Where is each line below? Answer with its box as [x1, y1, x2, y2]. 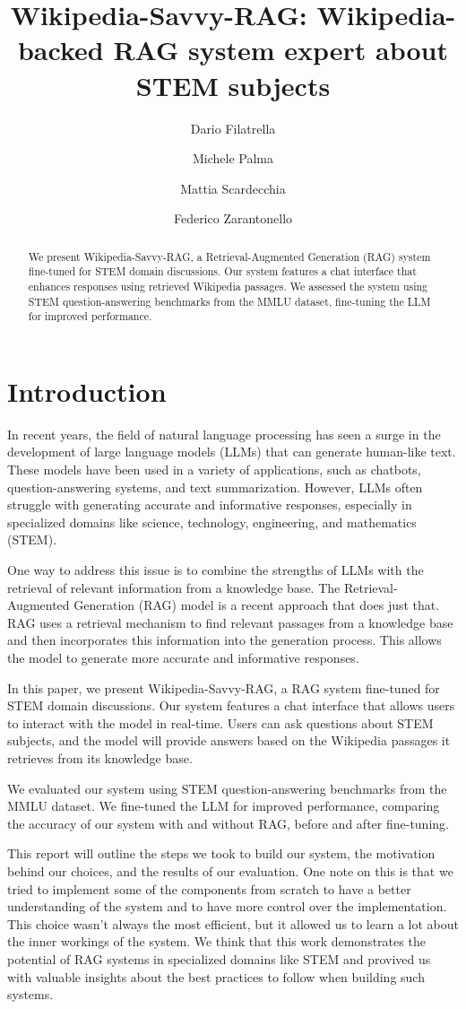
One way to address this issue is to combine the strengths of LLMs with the [7, 561, 424, 579]
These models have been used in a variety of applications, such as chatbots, [7, 460, 421, 479]
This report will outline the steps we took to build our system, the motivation [7, 844, 436, 863]
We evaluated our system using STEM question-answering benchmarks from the [7, 778, 447, 797]
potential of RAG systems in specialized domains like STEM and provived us [7, 949, 431, 968]
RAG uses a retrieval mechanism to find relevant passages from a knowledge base [7, 613, 453, 631]
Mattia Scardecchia [180, 178, 286, 197]
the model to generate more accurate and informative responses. [7, 648, 359, 667]
